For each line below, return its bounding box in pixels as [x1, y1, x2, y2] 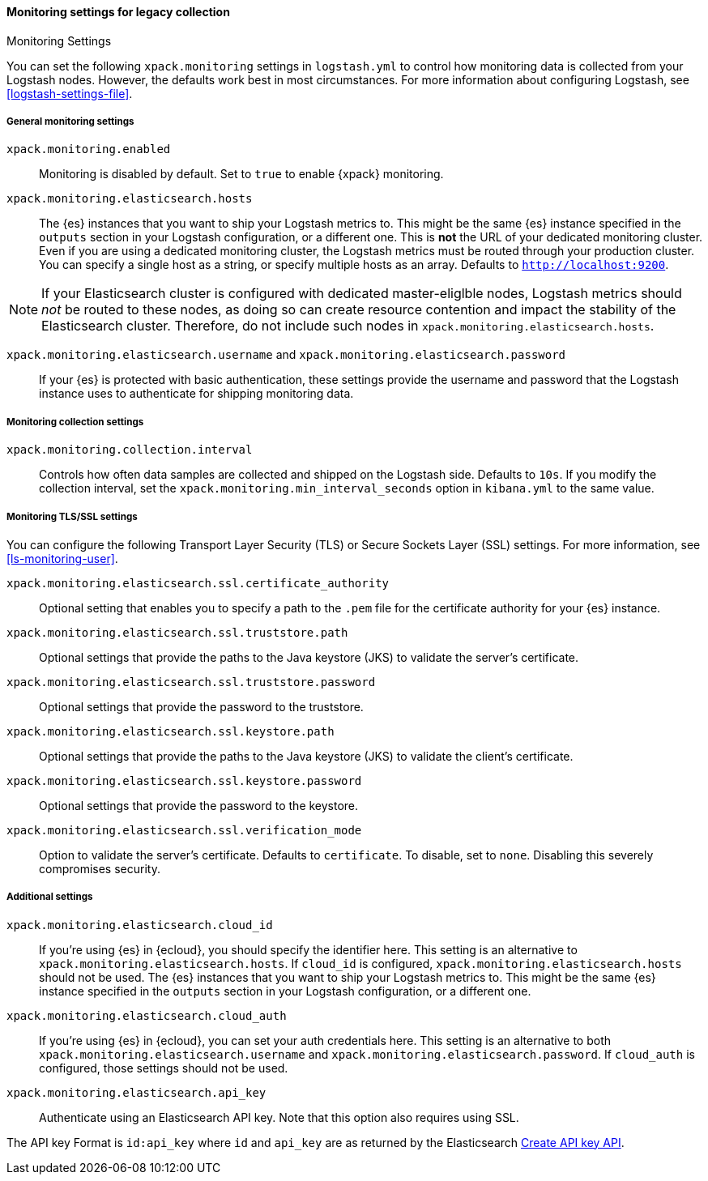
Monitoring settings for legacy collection [6, 5, 230, 19]
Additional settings [6, 891, 93, 903]
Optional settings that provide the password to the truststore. [39, 699, 364, 714]
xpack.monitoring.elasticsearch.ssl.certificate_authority [6, 576, 390, 590]
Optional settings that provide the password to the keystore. [39, 798, 359, 812]
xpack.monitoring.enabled [6, 143, 171, 156]
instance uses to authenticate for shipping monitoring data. [39, 386, 354, 401]
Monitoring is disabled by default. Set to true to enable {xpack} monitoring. [39, 167, 444, 181]
